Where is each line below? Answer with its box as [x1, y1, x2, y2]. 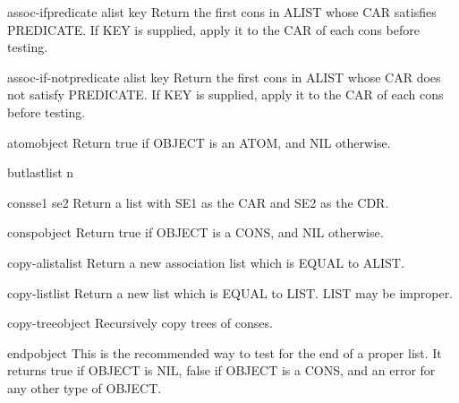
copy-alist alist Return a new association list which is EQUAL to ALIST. [7, 253, 404, 271]
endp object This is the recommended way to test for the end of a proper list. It [7, 343, 442, 362]
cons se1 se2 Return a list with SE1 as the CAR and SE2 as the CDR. [7, 193, 389, 211]
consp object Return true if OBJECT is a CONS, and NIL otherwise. [7, 223, 384, 242]
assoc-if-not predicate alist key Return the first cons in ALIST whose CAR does [7, 67, 441, 86]
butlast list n [7, 163, 74, 182]
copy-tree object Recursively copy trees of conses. [7, 313, 273, 332]
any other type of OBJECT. [7, 378, 162, 397]
